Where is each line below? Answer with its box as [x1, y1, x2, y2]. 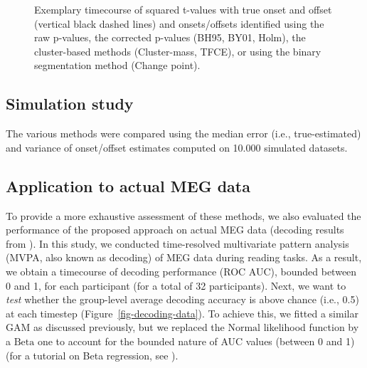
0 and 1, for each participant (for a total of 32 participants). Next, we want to [6, 278, 346, 293]
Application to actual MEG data [6, 174, 250, 196]
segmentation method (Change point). [34, 58, 201, 73]
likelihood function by [263, 320, 359, 335]
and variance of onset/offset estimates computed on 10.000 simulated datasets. [6, 140, 348, 154]
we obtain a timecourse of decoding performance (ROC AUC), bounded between [6, 263, 357, 278]
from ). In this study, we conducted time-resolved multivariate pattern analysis [6, 236, 349, 251]
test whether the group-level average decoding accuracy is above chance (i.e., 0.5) [6, 292, 359, 307]
